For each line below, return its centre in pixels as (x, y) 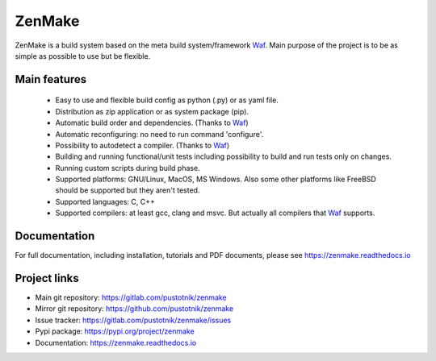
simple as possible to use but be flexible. (83, 56)
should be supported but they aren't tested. (128, 190)
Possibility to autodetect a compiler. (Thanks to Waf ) (143, 145)
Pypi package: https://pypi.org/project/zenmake (115, 331)
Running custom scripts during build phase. (128, 168)
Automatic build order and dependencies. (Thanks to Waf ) (152, 123)
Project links (47, 278)
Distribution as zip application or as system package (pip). (152, 111)
